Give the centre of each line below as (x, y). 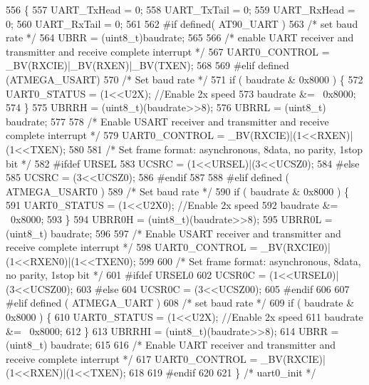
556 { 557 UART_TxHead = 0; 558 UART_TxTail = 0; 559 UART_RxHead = (181, 9)
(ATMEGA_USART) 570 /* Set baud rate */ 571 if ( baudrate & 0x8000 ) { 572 (184, 79)
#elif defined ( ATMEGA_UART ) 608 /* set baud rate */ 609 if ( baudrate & (180, 303)
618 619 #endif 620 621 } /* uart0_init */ (223, 373)
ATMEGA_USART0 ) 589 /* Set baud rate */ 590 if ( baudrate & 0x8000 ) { (178, 191)
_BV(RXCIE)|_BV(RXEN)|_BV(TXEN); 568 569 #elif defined (147, 65)
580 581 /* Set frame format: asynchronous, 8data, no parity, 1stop (216, 149)
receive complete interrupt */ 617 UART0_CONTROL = (132, 358)
